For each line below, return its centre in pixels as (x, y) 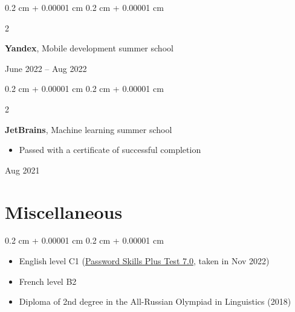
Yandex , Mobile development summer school (89, 48)
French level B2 (48, 281)
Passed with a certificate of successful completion (110, 150)
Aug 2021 (22, 170)
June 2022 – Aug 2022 (46, 68)
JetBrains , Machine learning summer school (89, 129)
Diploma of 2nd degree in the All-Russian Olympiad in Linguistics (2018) (155, 301)
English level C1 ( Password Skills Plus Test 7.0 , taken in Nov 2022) (144, 261)
